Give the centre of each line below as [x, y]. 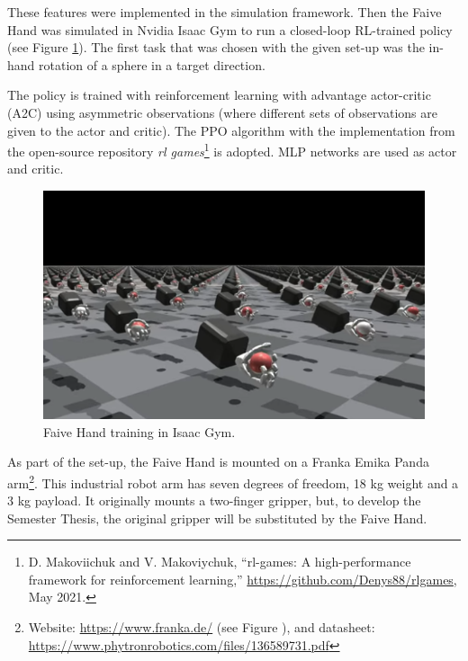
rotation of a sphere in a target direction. [152, 64]
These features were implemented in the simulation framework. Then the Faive [225, 12]
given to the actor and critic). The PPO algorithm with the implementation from [231, 130]
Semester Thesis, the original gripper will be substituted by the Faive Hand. [217, 518]
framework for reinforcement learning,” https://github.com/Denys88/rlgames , [243, 579]
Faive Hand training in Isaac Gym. [139, 431]
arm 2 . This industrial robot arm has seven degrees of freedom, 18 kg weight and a [233, 481]
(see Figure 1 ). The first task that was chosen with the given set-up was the [216, 47]
